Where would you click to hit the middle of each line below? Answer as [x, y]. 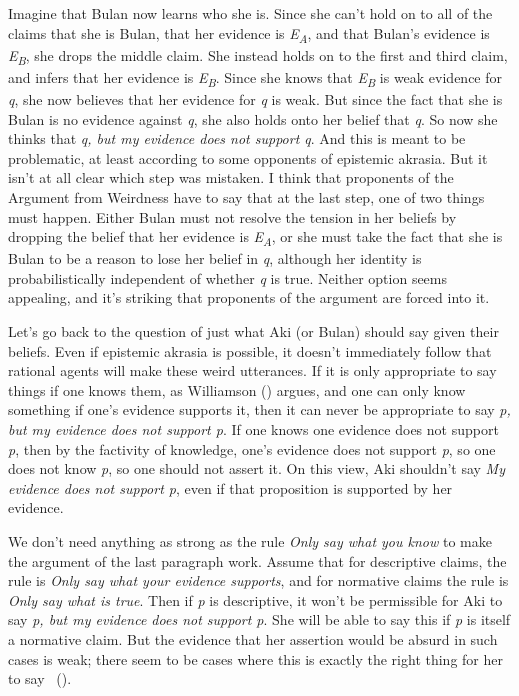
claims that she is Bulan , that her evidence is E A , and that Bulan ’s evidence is [249, 34]
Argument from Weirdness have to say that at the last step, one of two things [246, 196]
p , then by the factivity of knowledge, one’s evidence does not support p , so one [252, 448]
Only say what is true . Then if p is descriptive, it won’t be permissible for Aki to [255, 599]
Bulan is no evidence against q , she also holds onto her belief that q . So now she [253, 118]
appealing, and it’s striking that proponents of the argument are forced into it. [249, 297]
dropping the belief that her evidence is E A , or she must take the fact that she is [255, 237]
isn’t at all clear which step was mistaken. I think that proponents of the [231, 177]
